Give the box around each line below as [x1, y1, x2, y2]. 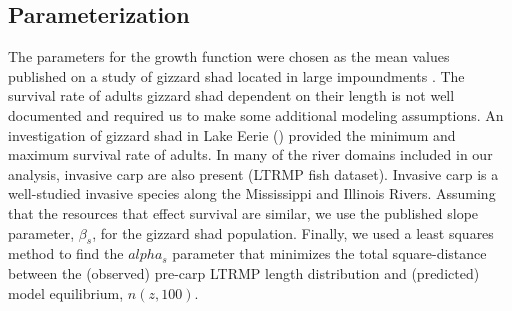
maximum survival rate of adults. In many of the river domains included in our [8, 144, 493, 165]
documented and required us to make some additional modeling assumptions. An [8, 104, 504, 125]
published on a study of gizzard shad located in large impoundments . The [8, 65, 465, 86]
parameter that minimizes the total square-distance [172, 243, 487, 264]
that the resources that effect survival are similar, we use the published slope [8, 202, 479, 223]
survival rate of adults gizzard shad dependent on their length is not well [8, 85, 455, 106]
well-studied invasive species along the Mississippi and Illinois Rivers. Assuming [8, 183, 496, 204]
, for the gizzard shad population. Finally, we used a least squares [92, 222, 494, 243]
